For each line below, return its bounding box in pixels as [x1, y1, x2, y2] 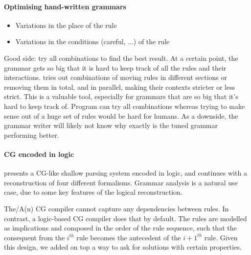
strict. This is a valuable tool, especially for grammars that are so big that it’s [4, 91, 238, 102]
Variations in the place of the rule [15, 20, 117, 30]
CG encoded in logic [4, 149, 74, 159]
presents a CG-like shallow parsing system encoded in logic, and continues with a [4, 168, 247, 178]
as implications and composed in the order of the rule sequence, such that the [4, 223, 237, 233]
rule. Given [204, 232, 238, 242]
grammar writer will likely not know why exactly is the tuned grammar [4, 120, 218, 130]
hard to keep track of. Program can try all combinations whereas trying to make [4, 101, 245, 111]
